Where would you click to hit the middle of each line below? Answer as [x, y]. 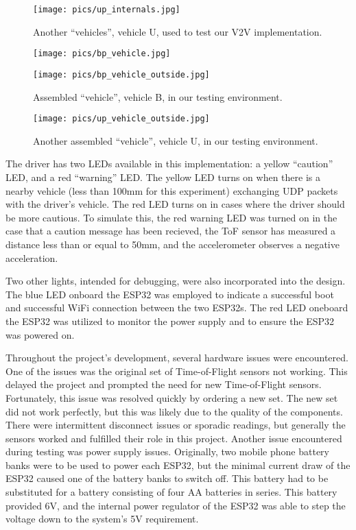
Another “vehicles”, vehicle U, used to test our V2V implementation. [178, 31]
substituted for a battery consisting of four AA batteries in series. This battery [171, 492]
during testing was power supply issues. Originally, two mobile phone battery [167, 451]
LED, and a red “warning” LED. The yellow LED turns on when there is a [163, 177]
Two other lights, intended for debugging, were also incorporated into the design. [176, 281]
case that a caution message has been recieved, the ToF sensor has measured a [171, 231]
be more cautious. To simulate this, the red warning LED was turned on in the [171, 217]
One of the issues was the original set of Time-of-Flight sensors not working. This [177, 371]
